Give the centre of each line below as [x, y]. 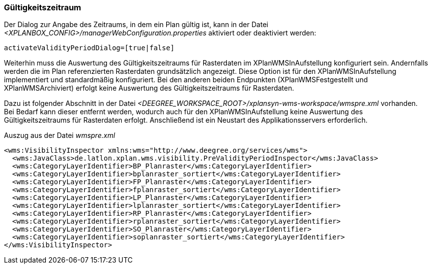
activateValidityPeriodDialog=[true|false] [89, 48]
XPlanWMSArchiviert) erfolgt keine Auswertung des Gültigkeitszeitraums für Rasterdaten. [149, 88]
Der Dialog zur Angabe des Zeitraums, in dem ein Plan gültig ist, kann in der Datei [136, 25]
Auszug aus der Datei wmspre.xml [60, 135]
